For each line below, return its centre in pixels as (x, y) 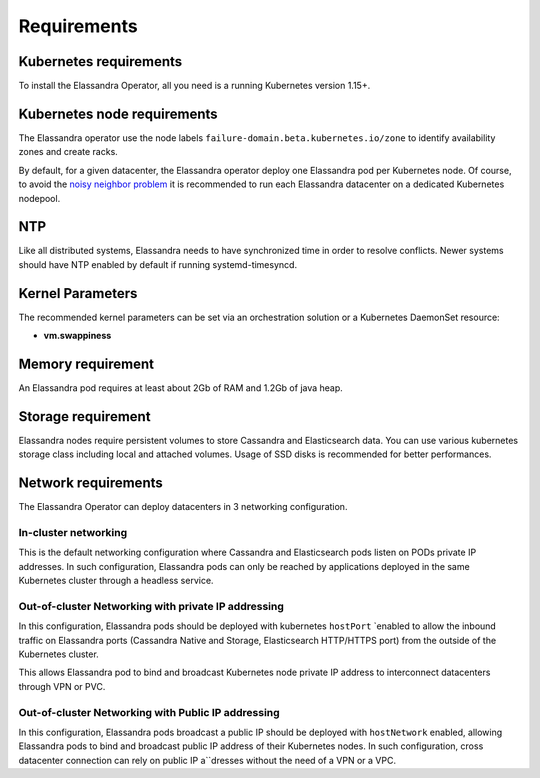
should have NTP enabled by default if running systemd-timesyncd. (158, 264)
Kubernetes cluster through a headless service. (116, 581)
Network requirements (91, 483)
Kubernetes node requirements (118, 113)
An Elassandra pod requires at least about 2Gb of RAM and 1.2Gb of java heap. (181, 388)
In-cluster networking (73, 532)
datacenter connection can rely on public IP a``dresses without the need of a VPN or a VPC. (207, 760)
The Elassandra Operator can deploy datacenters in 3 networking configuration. (183, 507)
